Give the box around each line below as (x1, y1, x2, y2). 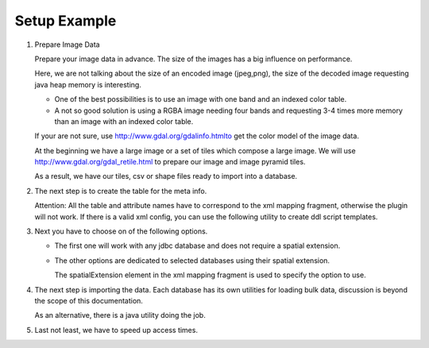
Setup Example (14, 12, 117, 29)
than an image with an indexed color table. (54, 116, 194, 126)
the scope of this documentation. (34, 296, 143, 305)
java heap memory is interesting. (34, 79, 142, 89)
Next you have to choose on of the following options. (34, 226, 208, 236)
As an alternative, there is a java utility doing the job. (34, 311, 206, 320)
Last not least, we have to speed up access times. (34, 325, 199, 334)
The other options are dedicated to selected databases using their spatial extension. (54, 255, 330, 265)
